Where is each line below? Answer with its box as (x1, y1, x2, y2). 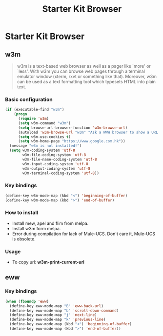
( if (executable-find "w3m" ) (5, 107, 64, 112)
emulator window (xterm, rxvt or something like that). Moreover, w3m (17, 74, 157, 79)
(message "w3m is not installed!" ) (9, 143, 82, 148)
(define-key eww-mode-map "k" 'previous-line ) (9, 317, 106, 322)
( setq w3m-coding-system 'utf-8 (9, 148, 76, 153)
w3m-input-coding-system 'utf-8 (22, 161, 89, 166)
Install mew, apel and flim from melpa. (12, 220, 89, 226)
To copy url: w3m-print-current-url (12, 259, 84, 265)
